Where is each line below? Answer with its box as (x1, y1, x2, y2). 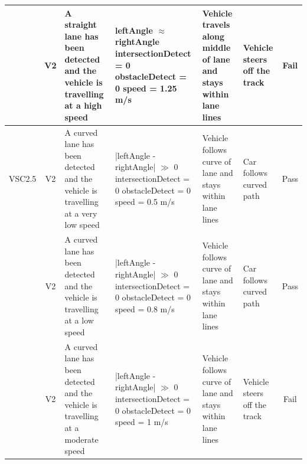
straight (64, 18, 97, 31)
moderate (64, 433, 99, 445)
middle (202, 41, 231, 54)
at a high (64, 99, 102, 112)
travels (202, 18, 230, 31)
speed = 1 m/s (115, 416, 168, 428)
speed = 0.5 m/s (115, 195, 175, 208)
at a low (64, 314, 94, 326)
